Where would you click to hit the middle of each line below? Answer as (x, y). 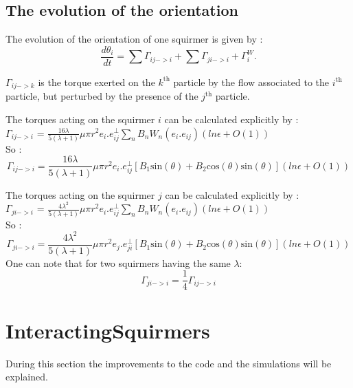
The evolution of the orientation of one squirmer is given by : (134, 39)
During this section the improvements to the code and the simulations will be (169, 363)
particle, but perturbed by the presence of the (102, 96)
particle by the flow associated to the (251, 82)
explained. (27, 377)
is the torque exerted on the (96, 82)
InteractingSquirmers (108, 330)
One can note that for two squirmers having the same (118, 262)
